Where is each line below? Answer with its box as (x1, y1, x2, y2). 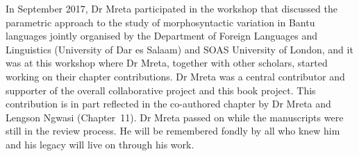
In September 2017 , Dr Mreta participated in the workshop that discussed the (6, 1, 337, 15)
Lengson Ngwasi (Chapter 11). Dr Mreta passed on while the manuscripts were (6, 110, 344, 124)
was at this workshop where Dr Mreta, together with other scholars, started (6, 55, 328, 70)
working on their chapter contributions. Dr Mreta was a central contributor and (6, 69, 345, 83)
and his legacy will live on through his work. (6, 137, 194, 151)
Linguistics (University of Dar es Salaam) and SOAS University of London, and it (6, 42, 353, 56)
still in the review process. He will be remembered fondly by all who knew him (6, 123, 340, 138)
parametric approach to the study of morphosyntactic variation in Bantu (6, 15, 315, 29)
